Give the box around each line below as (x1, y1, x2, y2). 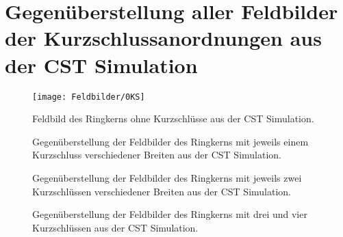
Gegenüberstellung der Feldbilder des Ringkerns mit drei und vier (32, 207, 307, 221)
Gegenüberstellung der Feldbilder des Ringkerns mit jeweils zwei (32, 170, 302, 184)
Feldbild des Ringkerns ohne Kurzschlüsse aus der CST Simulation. (32, 111, 314, 126)
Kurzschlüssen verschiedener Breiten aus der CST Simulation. (32, 184, 291, 198)
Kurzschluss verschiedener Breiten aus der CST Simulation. (32, 148, 281, 162)
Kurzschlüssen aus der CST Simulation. (32, 220, 199, 234)
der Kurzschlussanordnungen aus (5, 24, 322, 52)
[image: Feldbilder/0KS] (32, 92, 145, 102)
